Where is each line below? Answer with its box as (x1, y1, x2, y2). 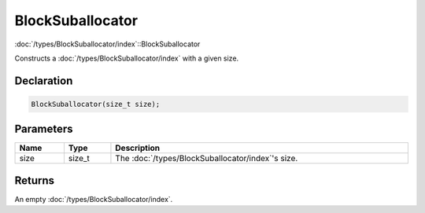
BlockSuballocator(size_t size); (31, 99, 161, 108)
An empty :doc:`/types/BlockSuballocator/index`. (14, 194, 173, 204)
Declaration (14, 74, 73, 87)
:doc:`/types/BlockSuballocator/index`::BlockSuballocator (14, 39, 201, 49)
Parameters (14, 123, 73, 136)
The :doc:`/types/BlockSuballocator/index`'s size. (115, 153, 298, 164)
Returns (14, 174, 55, 187)
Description (115, 142, 161, 153)
